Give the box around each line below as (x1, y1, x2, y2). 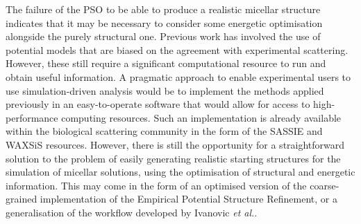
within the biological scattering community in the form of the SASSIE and (6, 124, 323, 138)
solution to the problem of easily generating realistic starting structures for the (6, 151, 341, 165)
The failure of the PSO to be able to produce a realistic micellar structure (6, 2, 321, 16)
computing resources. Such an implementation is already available (61, 110, 342, 124)
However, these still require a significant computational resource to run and (6, 56, 326, 71)
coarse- (310, 178, 339, 192)
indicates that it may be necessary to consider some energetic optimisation (6, 15, 323, 30)
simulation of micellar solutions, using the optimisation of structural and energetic (6, 165, 355, 179)
